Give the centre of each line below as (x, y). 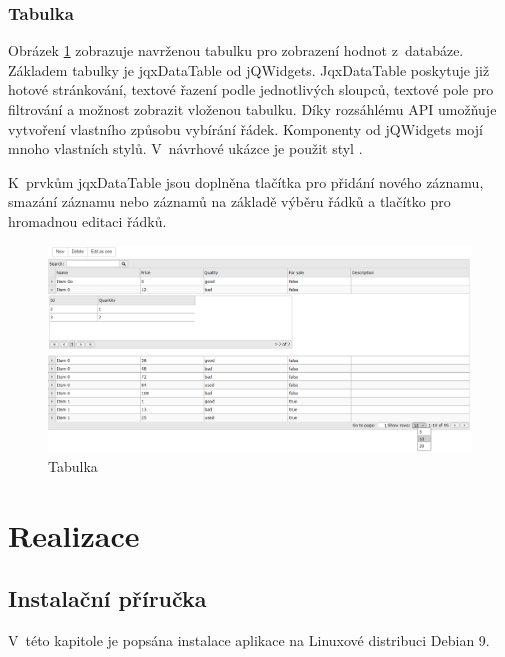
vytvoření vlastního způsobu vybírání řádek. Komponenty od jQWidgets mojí (245, 128)
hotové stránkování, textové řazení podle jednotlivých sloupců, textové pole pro (251, 89)
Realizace (74, 534)
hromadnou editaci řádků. (87, 220)
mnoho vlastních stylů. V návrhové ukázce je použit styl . (185, 148)
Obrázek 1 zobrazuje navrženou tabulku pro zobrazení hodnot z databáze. (236, 50)
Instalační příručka (107, 598)
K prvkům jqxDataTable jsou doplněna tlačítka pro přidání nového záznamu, (246, 181)
